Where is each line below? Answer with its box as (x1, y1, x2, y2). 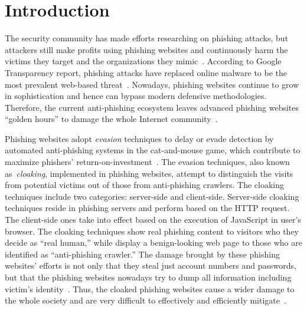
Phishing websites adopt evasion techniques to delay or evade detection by (5, 132, 274, 144)
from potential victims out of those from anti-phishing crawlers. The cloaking (5, 179, 284, 191)
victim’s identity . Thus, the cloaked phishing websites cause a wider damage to (5, 282, 295, 295)
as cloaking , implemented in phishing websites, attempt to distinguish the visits (5, 167, 293, 179)
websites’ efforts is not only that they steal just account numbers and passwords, (5, 259, 296, 272)
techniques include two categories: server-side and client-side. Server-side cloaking (5, 190, 299, 202)
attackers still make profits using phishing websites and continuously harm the (5, 43, 288, 55)
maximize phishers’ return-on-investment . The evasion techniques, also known (5, 156, 290, 168)
